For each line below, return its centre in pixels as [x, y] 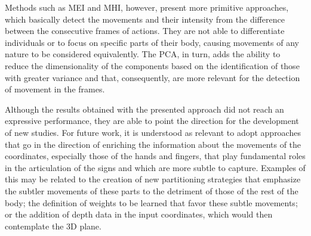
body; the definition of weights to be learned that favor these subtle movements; [151, 202]
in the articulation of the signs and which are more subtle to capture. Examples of [155, 167]
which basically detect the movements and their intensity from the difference [145, 19]
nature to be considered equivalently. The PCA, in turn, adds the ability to [143, 54]
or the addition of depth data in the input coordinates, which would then [139, 214]
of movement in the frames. [55, 89]
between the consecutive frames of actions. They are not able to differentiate [145, 31]
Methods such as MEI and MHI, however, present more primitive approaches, [147, 7]
